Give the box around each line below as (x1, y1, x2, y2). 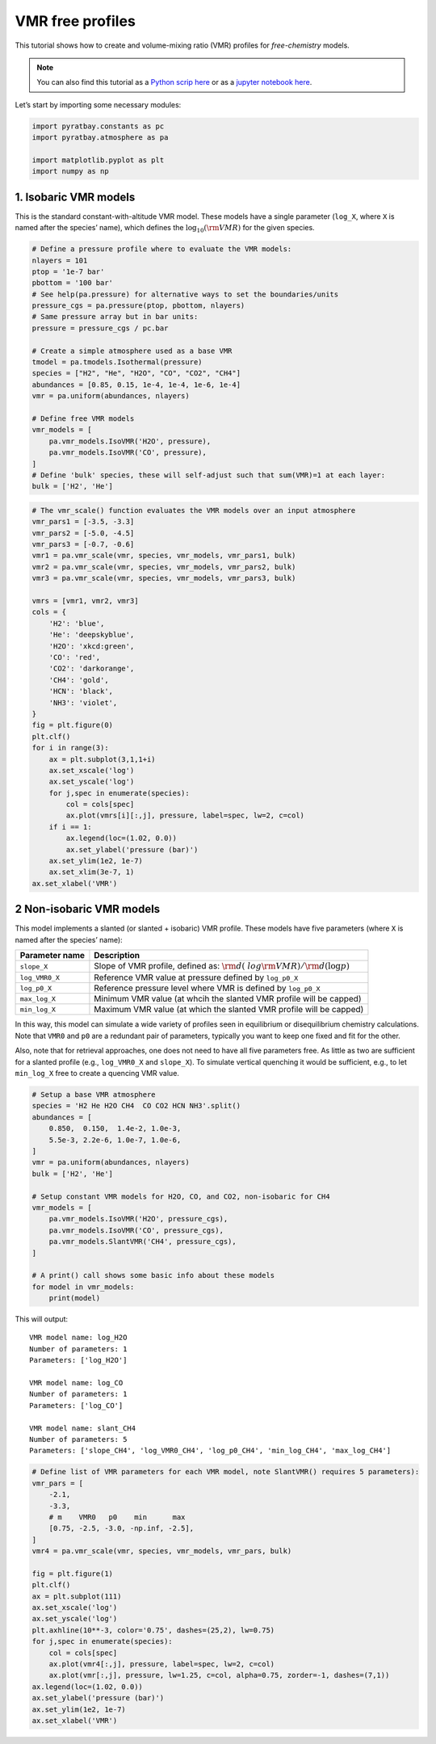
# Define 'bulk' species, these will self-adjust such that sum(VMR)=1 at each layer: (31, 470, 386, 480)
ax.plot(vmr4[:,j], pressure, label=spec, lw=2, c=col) (48, 1659, 275, 1668)
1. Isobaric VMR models (15, 190, 136, 204)
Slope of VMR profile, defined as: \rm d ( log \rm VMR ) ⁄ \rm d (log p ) (94, 960, 350, 972)
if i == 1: (48, 822, 92, 831)
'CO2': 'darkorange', (48, 664, 135, 674)
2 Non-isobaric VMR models (15, 902, 161, 916)
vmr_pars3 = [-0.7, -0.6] (31, 540, 135, 549)
